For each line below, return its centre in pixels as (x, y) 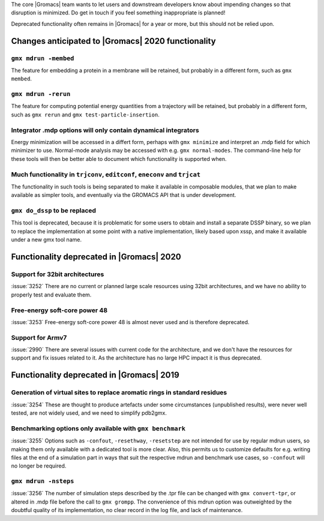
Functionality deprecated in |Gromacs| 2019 (95, 375)
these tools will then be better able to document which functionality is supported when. (119, 158)
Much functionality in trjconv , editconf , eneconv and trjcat (106, 174)
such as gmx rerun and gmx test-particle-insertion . (85, 115)
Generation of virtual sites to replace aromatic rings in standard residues (119, 393)
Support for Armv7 (39, 337)
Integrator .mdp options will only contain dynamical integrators (105, 130)
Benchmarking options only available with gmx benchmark (98, 428)
